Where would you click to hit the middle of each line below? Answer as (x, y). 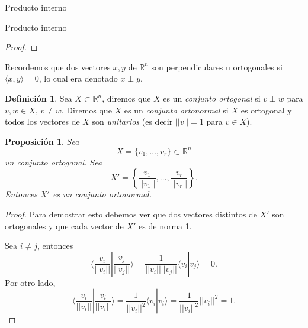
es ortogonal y (266, 110)
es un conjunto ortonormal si (176, 110)
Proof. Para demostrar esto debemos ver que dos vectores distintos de (131, 214)
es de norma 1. (165, 225)
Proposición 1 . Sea (42, 141)
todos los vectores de (42, 121)
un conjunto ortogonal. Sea (54, 162)
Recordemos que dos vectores (58, 66)
